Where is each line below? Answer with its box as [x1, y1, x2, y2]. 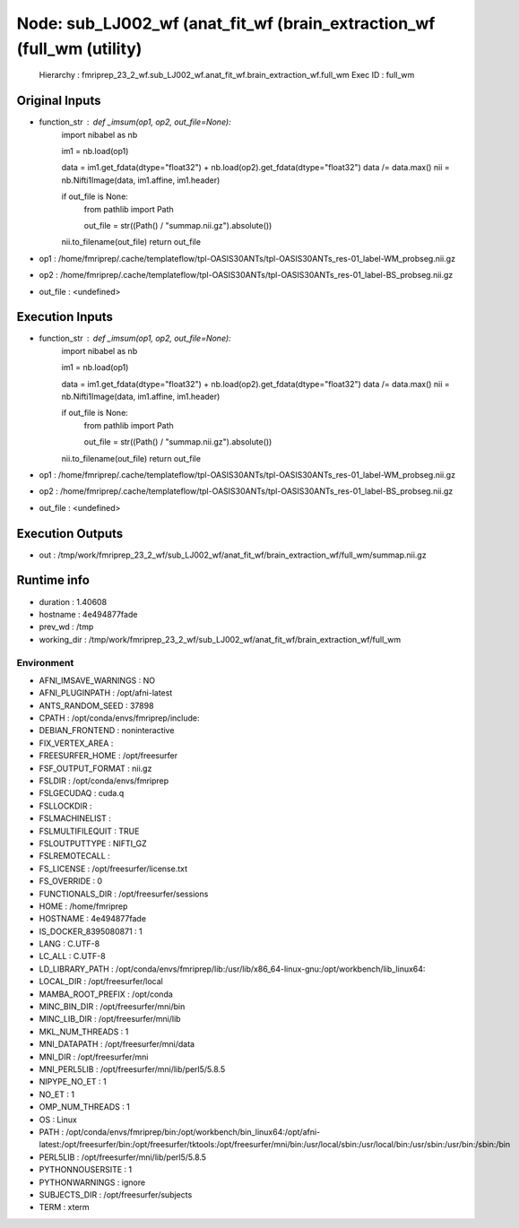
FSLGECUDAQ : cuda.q [39, 788, 125, 799]
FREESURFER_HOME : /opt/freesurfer [39, 750, 178, 761]
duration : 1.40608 [39, 596, 108, 607]
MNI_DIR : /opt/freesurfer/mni [39, 1051, 149, 1062]
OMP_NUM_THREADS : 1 [39, 1102, 130, 1112]
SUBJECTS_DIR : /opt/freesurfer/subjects [39, 1189, 193, 1200]
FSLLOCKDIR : [39, 800, 92, 811]
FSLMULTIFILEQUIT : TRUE [39, 826, 140, 836]
